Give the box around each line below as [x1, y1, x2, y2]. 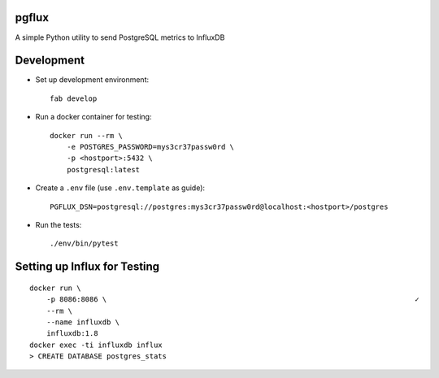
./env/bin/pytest [50, 239, 119, 248]
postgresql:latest [66, 165, 141, 174]
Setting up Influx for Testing [15, 260, 160, 274]
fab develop [50, 93, 98, 103]
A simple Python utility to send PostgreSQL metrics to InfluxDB [15, 33, 225, 42]
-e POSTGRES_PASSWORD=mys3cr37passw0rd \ [66, 142, 235, 151]
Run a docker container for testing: [35, 112, 152, 122]
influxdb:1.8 [46, 329, 98, 338]
